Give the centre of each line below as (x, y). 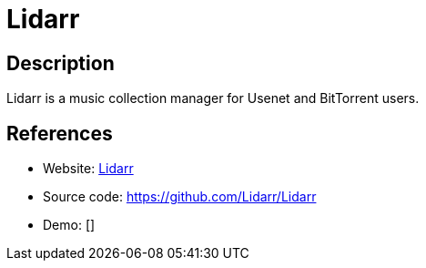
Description (61, 63)
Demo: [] (69, 225)
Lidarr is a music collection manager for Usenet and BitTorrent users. (213, 98)
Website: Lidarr (88, 169)
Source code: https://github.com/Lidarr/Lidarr (180, 197)
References (60, 133)
